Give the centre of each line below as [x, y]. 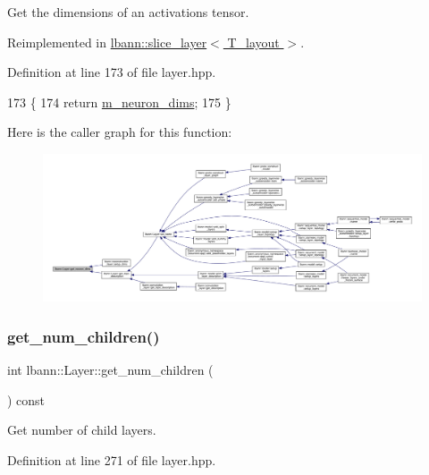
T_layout [253, 42]
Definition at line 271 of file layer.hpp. [112, 459]
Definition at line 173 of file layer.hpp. [112, 72]
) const [26, 399]
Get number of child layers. [82, 430]
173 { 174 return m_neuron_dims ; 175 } [119, 102]
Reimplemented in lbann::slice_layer [107, 42]
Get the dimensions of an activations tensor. [128, 12]
